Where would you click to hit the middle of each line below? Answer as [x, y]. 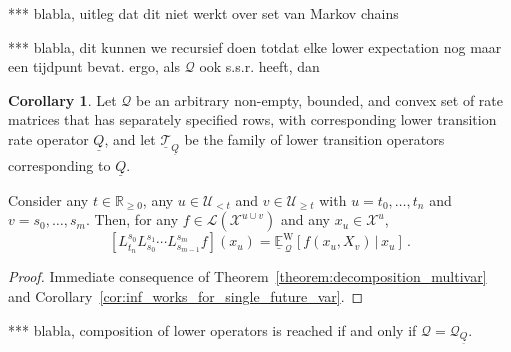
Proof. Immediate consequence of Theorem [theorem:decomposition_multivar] [247, 276]
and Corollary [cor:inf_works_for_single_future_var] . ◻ [186, 295]
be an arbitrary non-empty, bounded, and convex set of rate [320, 99]
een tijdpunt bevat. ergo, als [94, 66]
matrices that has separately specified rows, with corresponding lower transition [252, 119]
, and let [130, 138]
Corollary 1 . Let [62, 99]
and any [305, 219]
